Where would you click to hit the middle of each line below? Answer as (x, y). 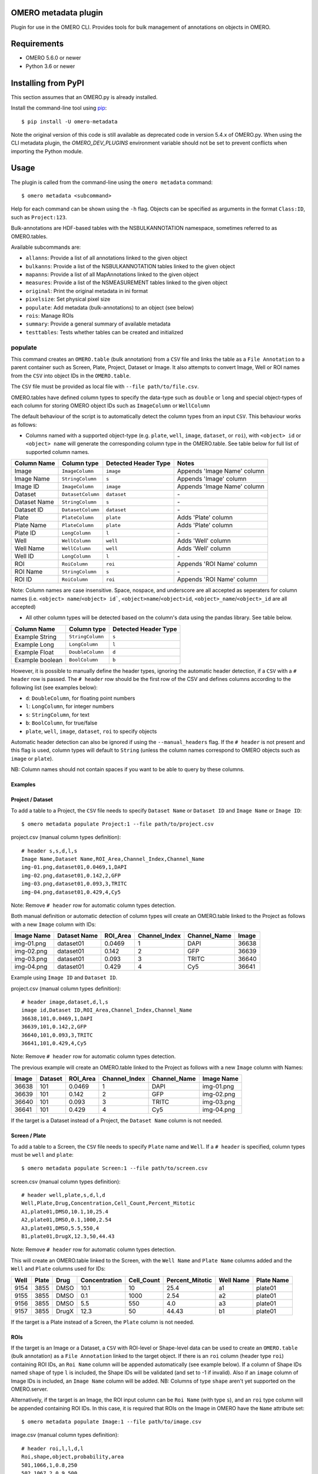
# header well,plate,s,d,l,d (63, 1195)
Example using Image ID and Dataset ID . (64, 978)
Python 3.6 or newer (50, 66)
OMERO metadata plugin (57, 13)
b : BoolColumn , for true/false (62, 723)
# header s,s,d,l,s (49, 851)
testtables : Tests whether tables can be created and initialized (105, 332)
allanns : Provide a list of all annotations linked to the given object (107, 258)
